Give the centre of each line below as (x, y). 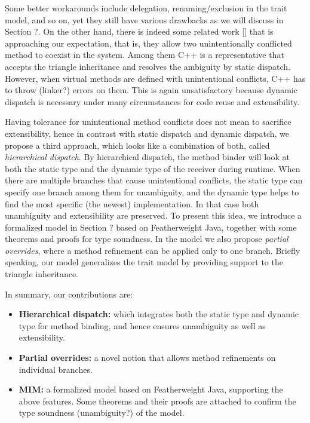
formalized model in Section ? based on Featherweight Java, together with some (151, 227)
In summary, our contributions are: (69, 294)
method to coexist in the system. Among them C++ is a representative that (145, 55)
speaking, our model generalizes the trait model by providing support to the (144, 262)
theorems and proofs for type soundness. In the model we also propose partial (147, 239)
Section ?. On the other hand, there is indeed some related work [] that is (139, 31)
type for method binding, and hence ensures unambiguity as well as (142, 325)
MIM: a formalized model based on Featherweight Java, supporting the (151, 389)
